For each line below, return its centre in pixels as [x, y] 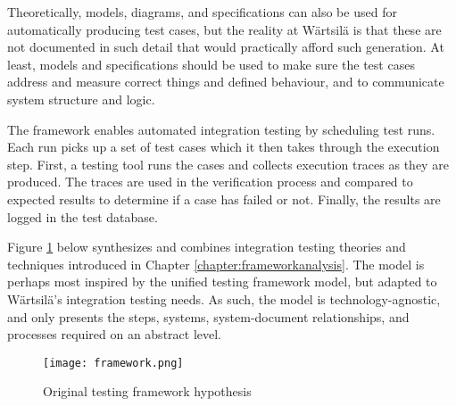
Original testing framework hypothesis [147, 391]
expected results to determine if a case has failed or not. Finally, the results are [224, 199]
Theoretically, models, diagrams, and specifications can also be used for [202, 12]
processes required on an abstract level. [115, 334]
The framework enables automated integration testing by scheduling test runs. [221, 129]
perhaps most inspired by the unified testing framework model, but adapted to [222, 282]
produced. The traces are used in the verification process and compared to [210, 182]
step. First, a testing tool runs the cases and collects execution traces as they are [228, 164]
